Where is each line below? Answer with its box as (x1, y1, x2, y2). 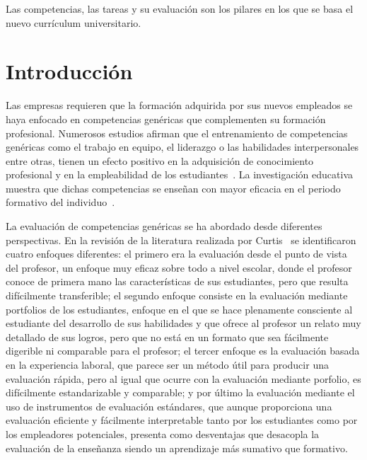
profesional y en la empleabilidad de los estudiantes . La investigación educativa (6, 167, 354, 182)
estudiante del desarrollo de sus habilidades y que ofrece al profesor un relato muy (6, 316, 361, 330)
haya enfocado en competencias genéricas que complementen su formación (6, 111, 326, 126)
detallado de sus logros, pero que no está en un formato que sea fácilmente (6, 329, 329, 344)
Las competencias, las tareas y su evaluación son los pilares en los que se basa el (6, 1, 354, 16)
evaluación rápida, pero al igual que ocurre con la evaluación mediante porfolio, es (6, 371, 361, 386)
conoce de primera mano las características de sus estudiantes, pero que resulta (6, 274, 349, 289)
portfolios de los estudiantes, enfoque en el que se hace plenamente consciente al (6, 301, 353, 316)
